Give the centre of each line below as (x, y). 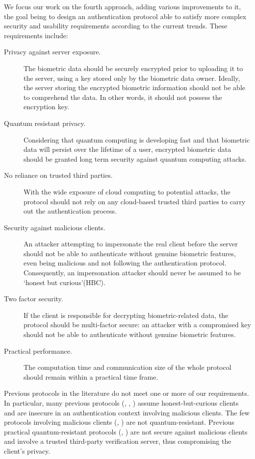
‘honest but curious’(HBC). (64, 282)
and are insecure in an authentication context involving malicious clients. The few (127, 412)
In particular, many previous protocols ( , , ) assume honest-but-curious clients (121, 403)
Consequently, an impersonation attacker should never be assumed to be (132, 273)
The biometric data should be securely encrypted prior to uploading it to (133, 68)
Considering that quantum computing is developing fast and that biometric (137, 139)
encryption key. (47, 107)
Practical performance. (38, 350)
